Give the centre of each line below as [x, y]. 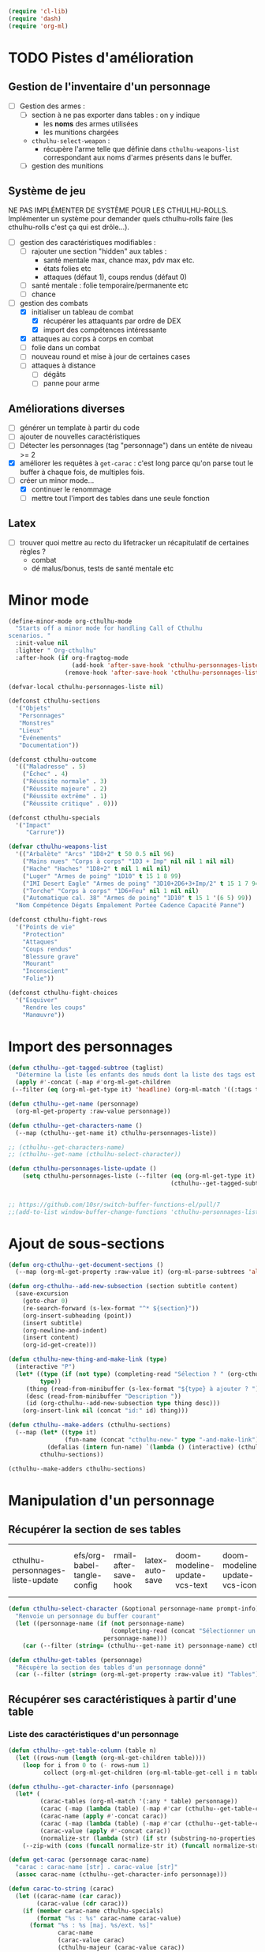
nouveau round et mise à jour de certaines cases [111, 356]
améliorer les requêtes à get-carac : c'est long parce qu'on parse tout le [136, 463]
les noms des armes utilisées [91, 123]
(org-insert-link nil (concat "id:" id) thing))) [106, 1411]
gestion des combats [54, 303]
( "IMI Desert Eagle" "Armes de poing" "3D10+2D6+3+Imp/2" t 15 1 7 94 [141, 884]
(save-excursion [42, 1294]
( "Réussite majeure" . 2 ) [65, 789]
